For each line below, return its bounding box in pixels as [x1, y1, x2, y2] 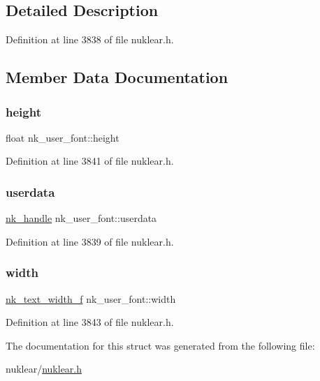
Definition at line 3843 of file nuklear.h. [6, 315, 174, 329]
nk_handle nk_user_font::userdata [6, 211, 157, 225]
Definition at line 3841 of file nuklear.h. [6, 154, 174, 168]
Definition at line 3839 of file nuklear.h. [6, 234, 174, 248]
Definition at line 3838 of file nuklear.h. [6, 32, 174, 47]
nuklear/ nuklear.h [6, 361, 82, 376]
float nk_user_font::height [6, 130, 119, 144]
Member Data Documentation [6, 66, 228, 88]
